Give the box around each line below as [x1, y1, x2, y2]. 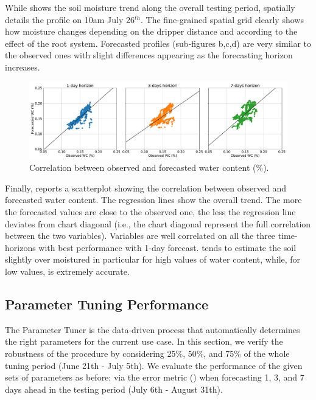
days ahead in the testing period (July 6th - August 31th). [5, 382, 223, 395]
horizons [5, 241, 36, 253]
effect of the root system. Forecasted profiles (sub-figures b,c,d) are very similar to [5, 36, 312, 49]
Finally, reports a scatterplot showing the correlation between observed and [5, 181, 286, 194]
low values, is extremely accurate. [5, 265, 130, 278]
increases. [5, 60, 40, 73]
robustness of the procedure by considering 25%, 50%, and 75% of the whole [5, 347, 290, 359]
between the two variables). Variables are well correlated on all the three [5, 229, 276, 242]
